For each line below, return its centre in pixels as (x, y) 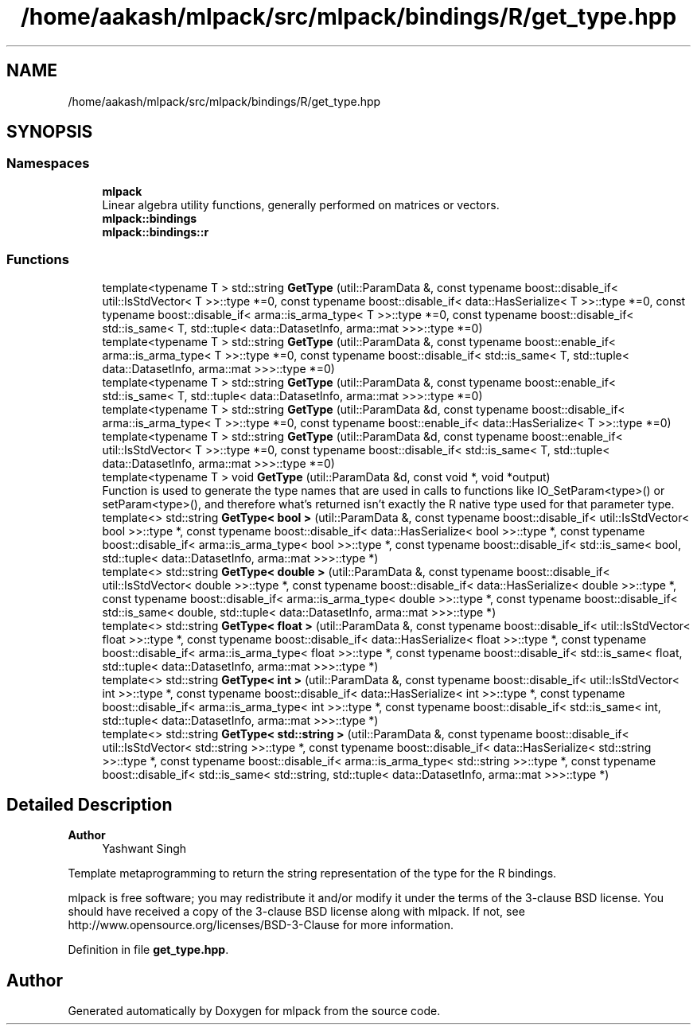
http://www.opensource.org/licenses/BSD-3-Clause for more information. (261, 925)
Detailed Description (90, 804)
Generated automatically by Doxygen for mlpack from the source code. (254, 1011)
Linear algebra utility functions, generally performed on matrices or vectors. (301, 204)
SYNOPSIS (50, 132)
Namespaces (48, 163)
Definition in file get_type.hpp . (148, 950)
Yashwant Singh (144, 849)
